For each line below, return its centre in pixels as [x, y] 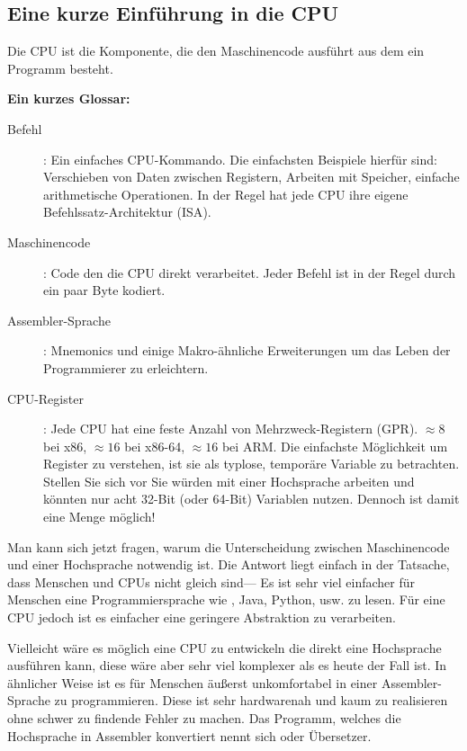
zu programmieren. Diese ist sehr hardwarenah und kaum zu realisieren [251, 700]
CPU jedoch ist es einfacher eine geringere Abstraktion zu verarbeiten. [202, 617]
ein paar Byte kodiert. [104, 290]
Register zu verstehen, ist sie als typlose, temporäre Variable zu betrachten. [251, 464]
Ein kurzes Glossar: [69, 98]
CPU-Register [45, 398]
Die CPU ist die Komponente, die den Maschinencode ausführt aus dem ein [216, 51]
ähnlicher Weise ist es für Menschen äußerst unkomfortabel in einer [193, 682]
